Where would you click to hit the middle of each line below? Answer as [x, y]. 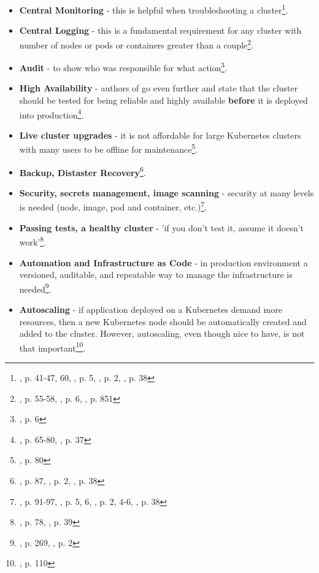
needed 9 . [35, 288]
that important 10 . [52, 347]
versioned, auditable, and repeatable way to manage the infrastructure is [156, 275]
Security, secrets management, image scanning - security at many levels [167, 192]
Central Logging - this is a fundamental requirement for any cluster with [160, 30]
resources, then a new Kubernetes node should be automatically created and [163, 321]
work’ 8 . [33, 241]
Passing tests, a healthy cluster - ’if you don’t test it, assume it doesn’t [162, 227]
